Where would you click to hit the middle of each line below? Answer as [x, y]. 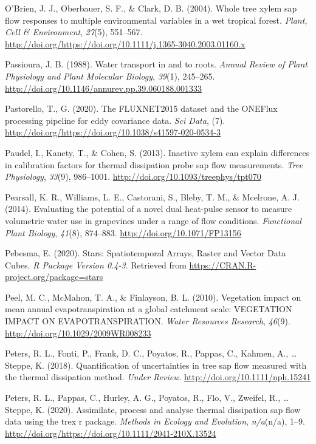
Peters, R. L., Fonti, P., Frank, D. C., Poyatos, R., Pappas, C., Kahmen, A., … [151, 353]
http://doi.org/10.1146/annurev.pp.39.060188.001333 [104, 88]
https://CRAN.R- [223, 265]
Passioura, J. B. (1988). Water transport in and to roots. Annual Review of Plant [156, 64]
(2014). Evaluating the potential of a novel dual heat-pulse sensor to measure [149, 209]
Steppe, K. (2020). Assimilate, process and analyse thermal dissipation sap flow [153, 409]
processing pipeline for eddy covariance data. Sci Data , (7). [115, 120]
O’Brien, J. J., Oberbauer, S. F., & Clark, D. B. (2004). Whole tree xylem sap [151, 8]
